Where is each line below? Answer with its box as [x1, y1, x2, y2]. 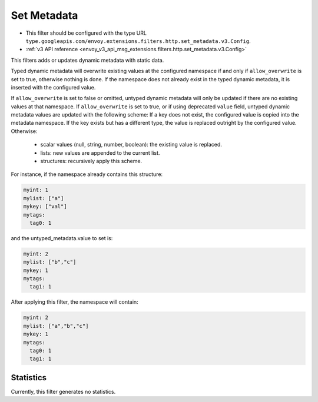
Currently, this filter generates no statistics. [11, 388, 116, 395]
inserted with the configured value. [11, 84, 96, 91]
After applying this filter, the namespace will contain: [11, 298, 138, 305]
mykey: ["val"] [23, 203, 67, 210]
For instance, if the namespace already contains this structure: [11, 171, 163, 178]
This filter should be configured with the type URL [25, 29, 147, 36]
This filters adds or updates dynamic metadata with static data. [11, 57, 164, 64]
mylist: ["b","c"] [23, 259, 77, 265]
